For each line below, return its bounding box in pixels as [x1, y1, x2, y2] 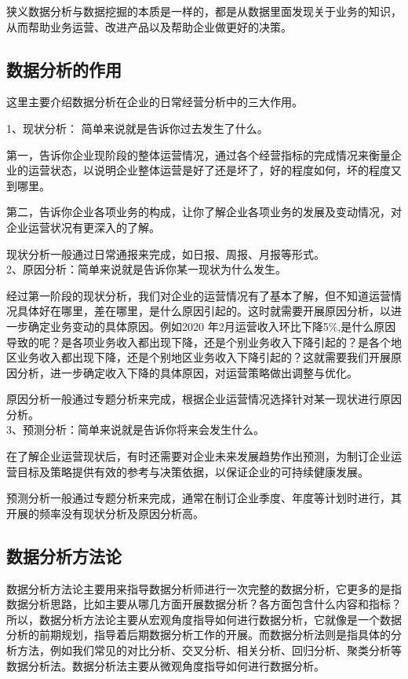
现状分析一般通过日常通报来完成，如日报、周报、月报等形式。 [6, 245, 325, 262]
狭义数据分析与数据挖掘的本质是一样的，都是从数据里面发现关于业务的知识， [6, 3, 402, 19]
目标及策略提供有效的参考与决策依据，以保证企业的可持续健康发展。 [16, 463, 369, 479]
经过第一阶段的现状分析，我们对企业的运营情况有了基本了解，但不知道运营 [6, 287, 391, 303]
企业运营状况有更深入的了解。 [6, 218, 160, 235]
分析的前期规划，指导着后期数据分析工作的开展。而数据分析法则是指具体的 [6, 626, 391, 643]
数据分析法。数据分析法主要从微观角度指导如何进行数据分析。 [6, 657, 325, 673]
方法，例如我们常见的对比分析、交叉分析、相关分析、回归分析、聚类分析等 [16, 642, 402, 659]
